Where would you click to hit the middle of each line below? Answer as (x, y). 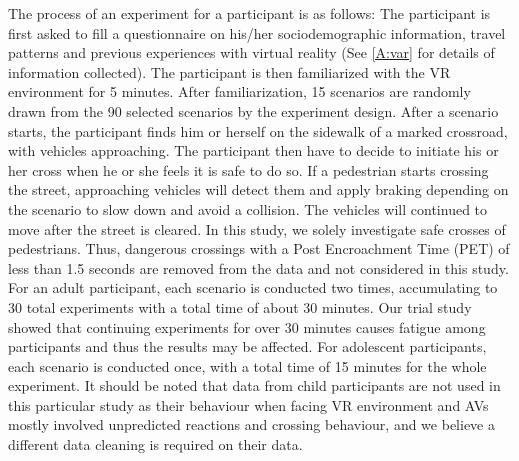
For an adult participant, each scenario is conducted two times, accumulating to (253, 287)
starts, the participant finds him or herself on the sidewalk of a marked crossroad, (258, 130)
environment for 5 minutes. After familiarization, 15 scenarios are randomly (239, 91)
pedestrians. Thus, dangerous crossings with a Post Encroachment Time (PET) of (259, 248)
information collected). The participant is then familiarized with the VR (229, 71)
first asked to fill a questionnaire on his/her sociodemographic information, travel (257, 32)
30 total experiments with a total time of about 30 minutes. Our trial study (240, 306)
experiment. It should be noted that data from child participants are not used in (254, 385)
